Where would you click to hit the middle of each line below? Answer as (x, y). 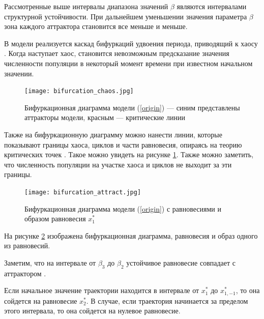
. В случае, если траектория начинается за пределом (167, 300)
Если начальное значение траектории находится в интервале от (102, 290)
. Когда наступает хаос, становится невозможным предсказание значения (117, 53)
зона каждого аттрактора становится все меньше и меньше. (96, 26)
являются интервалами (212, 6)
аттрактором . (25, 273)
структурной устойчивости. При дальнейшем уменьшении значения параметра (126, 16)
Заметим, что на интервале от (50, 263)
